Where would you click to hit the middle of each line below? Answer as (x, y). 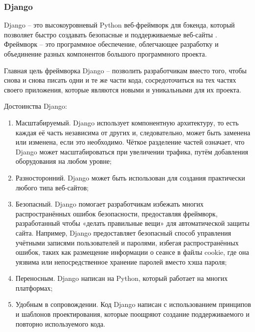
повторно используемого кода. (60, 323)
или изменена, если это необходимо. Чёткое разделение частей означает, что (130, 142)
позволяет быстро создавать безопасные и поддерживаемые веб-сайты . (111, 34)
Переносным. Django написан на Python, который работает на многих (122, 278)
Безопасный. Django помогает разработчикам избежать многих (110, 204)
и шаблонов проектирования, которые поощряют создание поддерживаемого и (132, 314)
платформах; (34, 287)
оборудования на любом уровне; (64, 161)
